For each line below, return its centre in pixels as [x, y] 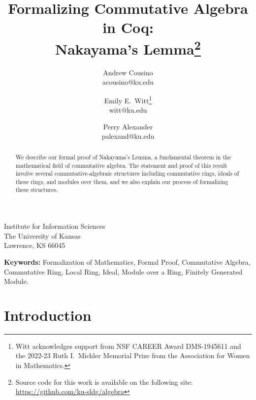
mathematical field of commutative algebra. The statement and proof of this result [121, 165]
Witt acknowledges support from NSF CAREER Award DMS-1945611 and [128, 346]
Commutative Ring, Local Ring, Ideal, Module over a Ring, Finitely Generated [123, 271]
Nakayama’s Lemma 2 [128, 47]
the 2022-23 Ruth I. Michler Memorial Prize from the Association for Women [133, 355]
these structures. [37, 190]
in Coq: [128, 27]
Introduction [48, 315]
